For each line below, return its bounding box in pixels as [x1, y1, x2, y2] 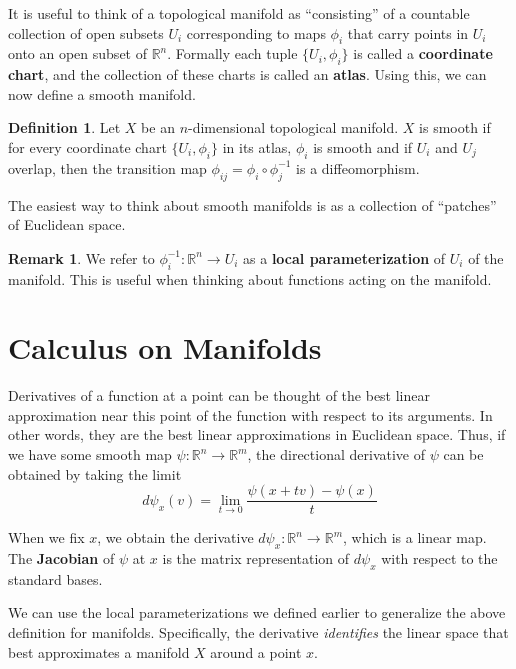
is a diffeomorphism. [296, 157, 420, 178]
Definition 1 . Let [8, 117, 121, 138]
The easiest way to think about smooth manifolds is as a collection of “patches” [8, 194, 497, 215]
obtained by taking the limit [8, 463, 182, 484]
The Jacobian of [8, 548, 115, 569]
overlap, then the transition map [8, 157, 207, 178]
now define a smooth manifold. [8, 83, 196, 104]
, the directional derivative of [247, 444, 425, 465]
